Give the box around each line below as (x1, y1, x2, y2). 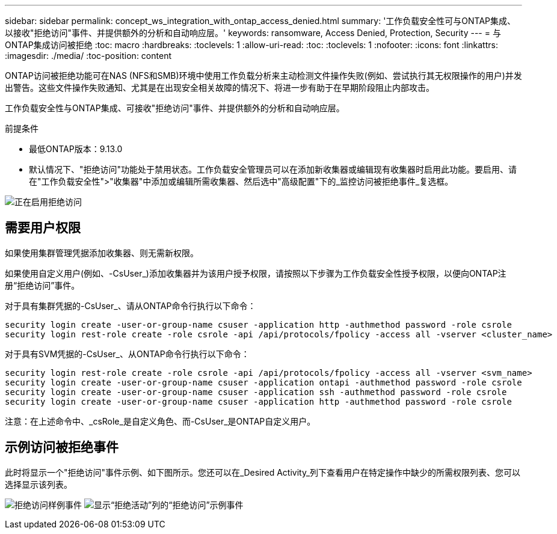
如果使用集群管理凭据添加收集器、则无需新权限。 (5, 247, 198, 258)
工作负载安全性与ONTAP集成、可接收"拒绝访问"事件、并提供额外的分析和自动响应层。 (5, 103, 345, 113)
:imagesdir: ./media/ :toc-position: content (5, 51, 171, 61)
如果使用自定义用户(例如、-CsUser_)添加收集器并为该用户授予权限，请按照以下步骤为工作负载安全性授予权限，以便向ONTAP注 (5, 268, 506, 278)
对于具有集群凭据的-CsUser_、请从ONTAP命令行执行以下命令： (5, 300, 256, 311)
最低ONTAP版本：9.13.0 (29, 144, 123, 154)
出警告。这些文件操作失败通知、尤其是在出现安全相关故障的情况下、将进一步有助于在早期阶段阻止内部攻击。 (5, 82, 434, 93)
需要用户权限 (5, 220, 81, 236)
